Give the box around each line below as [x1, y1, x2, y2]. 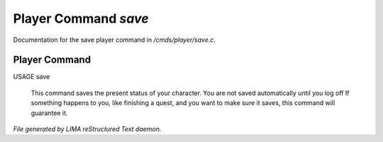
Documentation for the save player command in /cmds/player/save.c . [13, 35, 216, 44]
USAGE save [13, 72, 50, 81]
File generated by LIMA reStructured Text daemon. [13, 125, 162, 133]
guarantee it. [30, 109, 68, 117]
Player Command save [13, 11, 149, 26]
